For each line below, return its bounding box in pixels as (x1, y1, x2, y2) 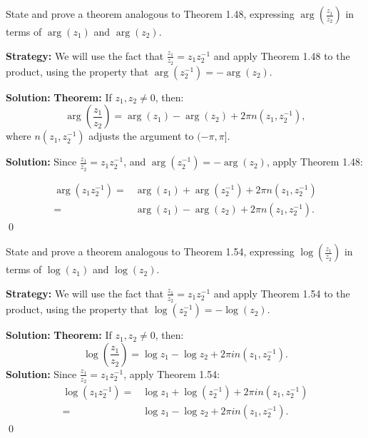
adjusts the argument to (88, 128, 194, 143)
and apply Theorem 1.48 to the (213, 48, 350, 63)
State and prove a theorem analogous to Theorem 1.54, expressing (6, 244, 295, 259)
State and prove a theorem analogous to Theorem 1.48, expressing (6, 6, 295, 21)
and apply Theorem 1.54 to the (213, 285, 350, 300)
